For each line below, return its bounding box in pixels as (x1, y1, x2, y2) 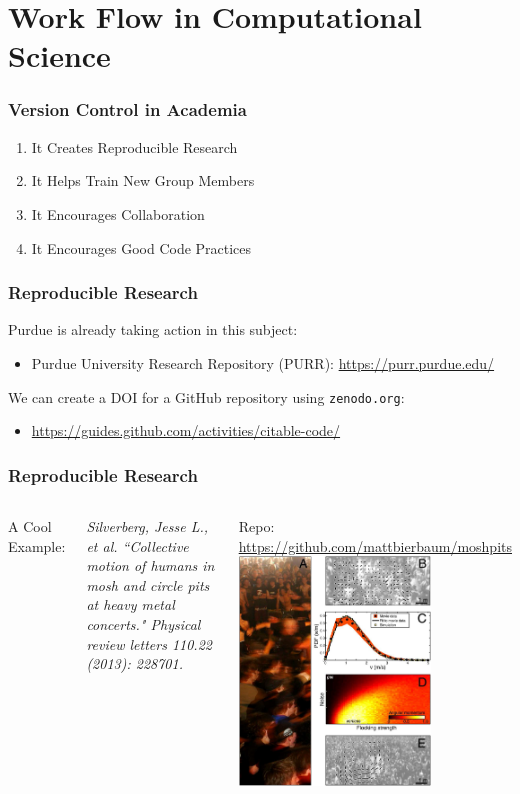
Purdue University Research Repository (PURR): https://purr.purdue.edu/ (31, 352, 495, 373)
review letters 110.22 (86, 633, 212, 654)
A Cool (8, 516, 52, 537)
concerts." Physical (86, 614, 201, 634)
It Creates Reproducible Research (31, 136, 238, 157)
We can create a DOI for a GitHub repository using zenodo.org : (8, 386, 405, 407)
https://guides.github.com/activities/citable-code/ (31, 420, 341, 441)
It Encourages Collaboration (31, 203, 205, 224)
